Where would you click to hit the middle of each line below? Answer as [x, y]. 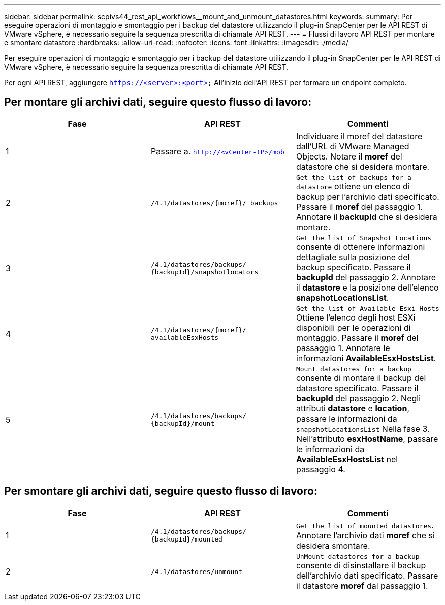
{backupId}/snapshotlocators [204, 272]
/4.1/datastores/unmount [196, 571]
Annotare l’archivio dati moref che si [365, 535]
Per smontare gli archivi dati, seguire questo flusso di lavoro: [161, 491]
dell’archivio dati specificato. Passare [367, 575]
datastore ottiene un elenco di [353, 186]
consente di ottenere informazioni [360, 247]
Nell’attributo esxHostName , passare [367, 439]
